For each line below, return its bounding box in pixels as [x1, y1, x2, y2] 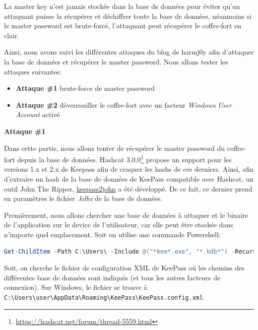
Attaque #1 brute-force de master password [15, 83, 155, 93]
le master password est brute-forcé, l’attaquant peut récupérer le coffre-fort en [4, 20, 242, 31]
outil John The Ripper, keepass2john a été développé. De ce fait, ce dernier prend [4, 183, 253, 194]
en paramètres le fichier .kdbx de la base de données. [4, 193, 163, 203]
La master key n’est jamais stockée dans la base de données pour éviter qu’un [4, 1, 240, 11]
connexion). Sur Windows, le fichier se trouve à [4, 282, 147, 292]
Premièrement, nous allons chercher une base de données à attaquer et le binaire [4, 209, 249, 220]
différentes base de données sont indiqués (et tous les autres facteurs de [4, 272, 220, 282]
